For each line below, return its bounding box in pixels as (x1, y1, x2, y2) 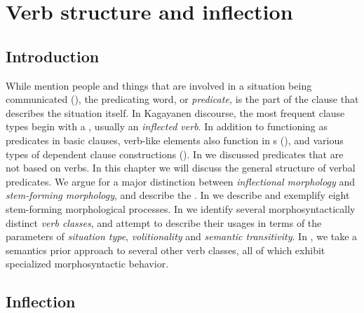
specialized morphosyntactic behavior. (6, 256, 169, 271)
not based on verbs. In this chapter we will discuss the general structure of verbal (6, 160, 356, 175)
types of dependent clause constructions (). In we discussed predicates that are (6, 146, 344, 161)
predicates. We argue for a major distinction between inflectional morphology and (6, 174, 356, 188)
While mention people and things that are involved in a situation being (6, 78, 312, 92)
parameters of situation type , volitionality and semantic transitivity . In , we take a (6, 229, 358, 244)
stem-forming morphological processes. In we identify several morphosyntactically (6, 201, 356, 216)
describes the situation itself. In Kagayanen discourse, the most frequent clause (6, 105, 345, 120)
